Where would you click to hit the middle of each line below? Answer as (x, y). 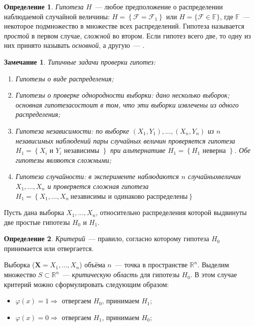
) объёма (92, 265)
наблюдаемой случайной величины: (57, 16)
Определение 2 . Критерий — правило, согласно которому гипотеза (107, 238)
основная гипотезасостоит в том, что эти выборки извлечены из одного (127, 104)
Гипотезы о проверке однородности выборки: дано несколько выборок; (123, 95)
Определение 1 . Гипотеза (44, 6)
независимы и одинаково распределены (129, 197)
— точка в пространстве (151, 265)
